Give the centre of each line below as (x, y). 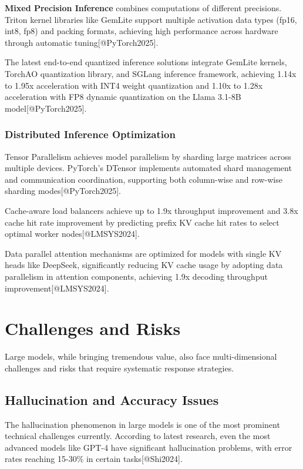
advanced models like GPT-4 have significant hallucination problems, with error (149, 447)
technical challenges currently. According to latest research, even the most (138, 436)
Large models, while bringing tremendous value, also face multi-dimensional (141, 356)
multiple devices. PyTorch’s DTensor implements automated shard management (148, 168)
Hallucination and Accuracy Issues (112, 399)
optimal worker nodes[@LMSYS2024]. (72, 234)
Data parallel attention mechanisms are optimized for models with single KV (143, 253)
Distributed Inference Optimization (90, 134)
